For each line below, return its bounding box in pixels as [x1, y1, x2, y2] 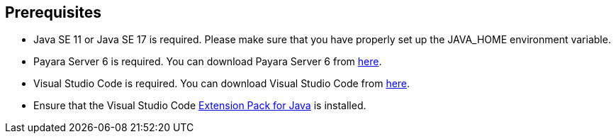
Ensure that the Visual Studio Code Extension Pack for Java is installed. [33, 99, 366, 112]
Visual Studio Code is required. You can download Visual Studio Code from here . [33, 77, 410, 90]
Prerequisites [5, 4, 101, 21]
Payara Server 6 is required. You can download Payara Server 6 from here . [33, 55, 382, 68]
